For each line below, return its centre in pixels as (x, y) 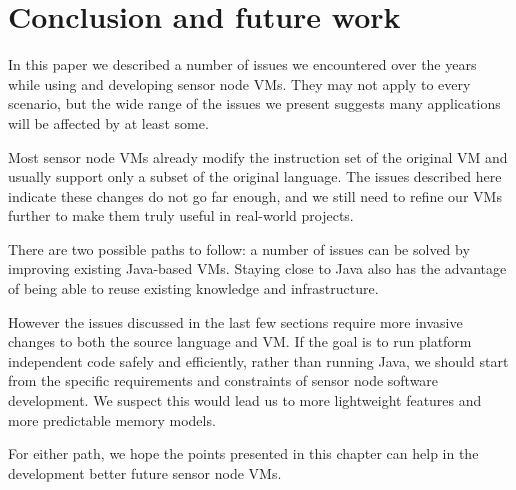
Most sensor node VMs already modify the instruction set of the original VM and (258, 156)
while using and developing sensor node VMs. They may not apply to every (239, 83)
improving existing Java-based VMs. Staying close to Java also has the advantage (257, 268)
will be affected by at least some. (108, 122)
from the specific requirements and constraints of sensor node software (223, 380)
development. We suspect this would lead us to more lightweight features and (245, 400)
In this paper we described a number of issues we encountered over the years (242, 64)
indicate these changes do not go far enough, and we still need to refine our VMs (255, 195)
